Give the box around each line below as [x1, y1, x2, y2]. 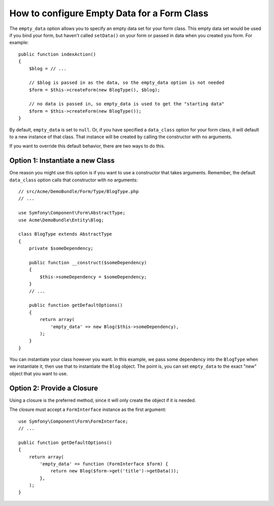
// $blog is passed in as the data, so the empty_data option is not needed [28, 80, 225, 86]
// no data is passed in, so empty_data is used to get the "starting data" [28, 101, 225, 107]
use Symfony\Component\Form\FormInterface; [18, 418, 128, 424]
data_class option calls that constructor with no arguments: [9, 177, 138, 183]
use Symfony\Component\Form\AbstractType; [18, 210, 126, 216]
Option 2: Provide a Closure [9, 384, 98, 392]
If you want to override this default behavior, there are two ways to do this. [9, 143, 165, 149]
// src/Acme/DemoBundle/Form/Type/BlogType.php [18, 188, 139, 195]
